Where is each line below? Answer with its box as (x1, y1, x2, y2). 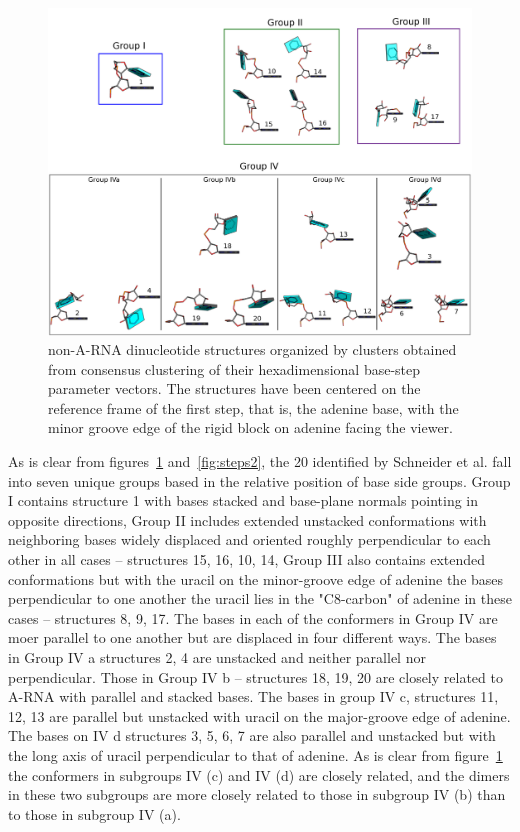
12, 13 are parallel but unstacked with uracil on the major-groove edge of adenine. (8, 705, 511, 726)
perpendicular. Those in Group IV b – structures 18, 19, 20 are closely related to (8, 666, 503, 687)
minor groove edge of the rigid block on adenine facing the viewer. (48, 417, 453, 438)
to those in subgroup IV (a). (8, 803, 181, 824)
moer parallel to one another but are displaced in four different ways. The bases (8, 627, 497, 648)
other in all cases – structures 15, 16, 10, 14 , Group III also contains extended (8, 549, 486, 570)
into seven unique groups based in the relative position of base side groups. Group (8, 470, 511, 491)
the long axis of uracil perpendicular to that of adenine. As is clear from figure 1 (8, 744, 503, 765)
